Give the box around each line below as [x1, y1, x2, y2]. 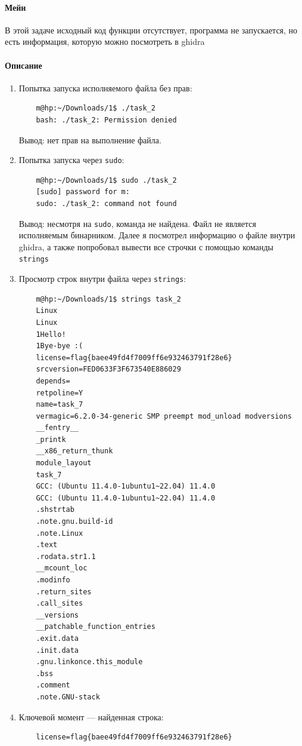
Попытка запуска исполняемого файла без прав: [18, 81, 192, 94]
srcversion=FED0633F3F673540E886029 [36, 365, 181, 374]
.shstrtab [36, 505, 74, 514]
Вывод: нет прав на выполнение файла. [18, 133, 161, 146]
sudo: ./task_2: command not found [36, 199, 177, 208]
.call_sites [36, 599, 83, 608]
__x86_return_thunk [36, 447, 113, 456]
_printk [36, 435, 66, 444]
